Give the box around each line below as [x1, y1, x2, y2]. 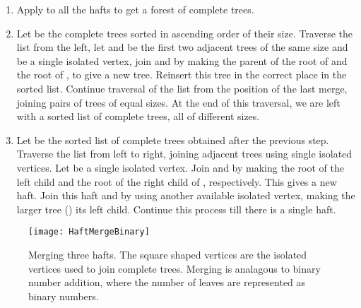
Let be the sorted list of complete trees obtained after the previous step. [16, 132, 329, 147]
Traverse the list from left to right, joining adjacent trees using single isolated [16, 146, 353, 161]
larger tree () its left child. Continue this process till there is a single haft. [16, 201, 336, 216]
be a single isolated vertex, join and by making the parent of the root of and [16, 53, 348, 68]
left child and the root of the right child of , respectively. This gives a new [16, 174, 337, 189]
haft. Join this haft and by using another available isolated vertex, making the [16, 188, 355, 203]
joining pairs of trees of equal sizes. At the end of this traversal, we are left [16, 95, 341, 109]
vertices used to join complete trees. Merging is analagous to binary [28, 261, 321, 276]
